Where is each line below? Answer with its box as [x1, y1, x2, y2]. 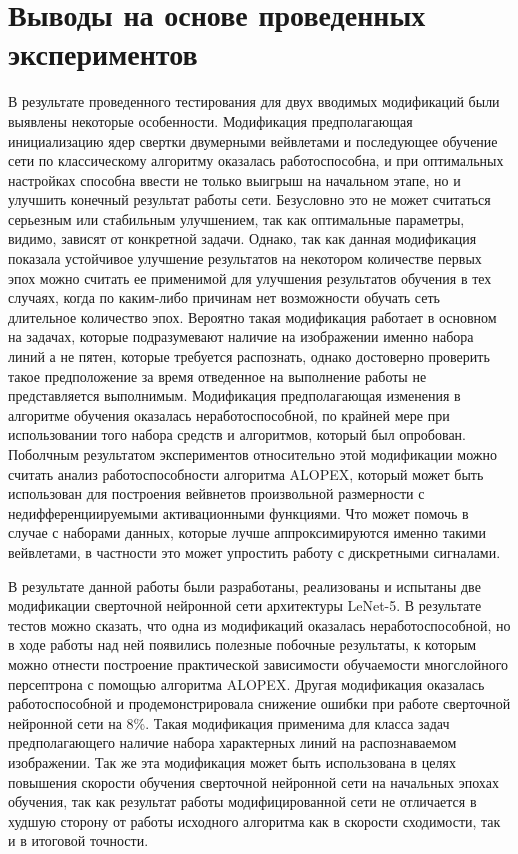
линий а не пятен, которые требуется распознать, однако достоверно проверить [8, 346, 490, 367]
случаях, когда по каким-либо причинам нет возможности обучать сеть [8, 287, 440, 308]
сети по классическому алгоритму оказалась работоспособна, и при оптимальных [8, 150, 504, 171]
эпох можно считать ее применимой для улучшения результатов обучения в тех [8, 267, 492, 288]
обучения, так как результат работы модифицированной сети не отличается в [8, 791, 477, 812]
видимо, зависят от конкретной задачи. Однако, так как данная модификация [8, 228, 477, 249]
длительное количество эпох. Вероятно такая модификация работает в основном [8, 306, 497, 327]
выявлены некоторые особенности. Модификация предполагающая [8, 110, 413, 131]
